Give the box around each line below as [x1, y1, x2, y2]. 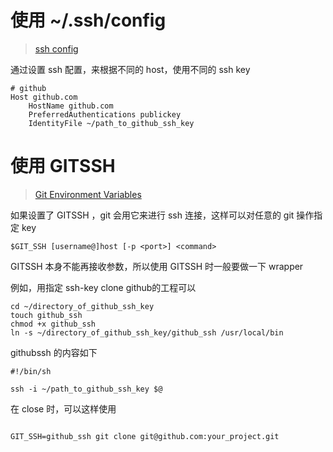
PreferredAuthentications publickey [28, 109, 182, 120]
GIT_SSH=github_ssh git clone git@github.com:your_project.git [10, 431, 280, 441]
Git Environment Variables [34, 188, 142, 200]
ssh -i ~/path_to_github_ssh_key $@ [10, 384, 163, 394]
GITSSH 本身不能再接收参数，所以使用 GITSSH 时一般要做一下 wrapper [10, 260, 304, 272]
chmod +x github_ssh [10, 319, 97, 329]
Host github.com [10, 92, 78, 102]
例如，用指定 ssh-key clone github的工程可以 [10, 281, 197, 293]
